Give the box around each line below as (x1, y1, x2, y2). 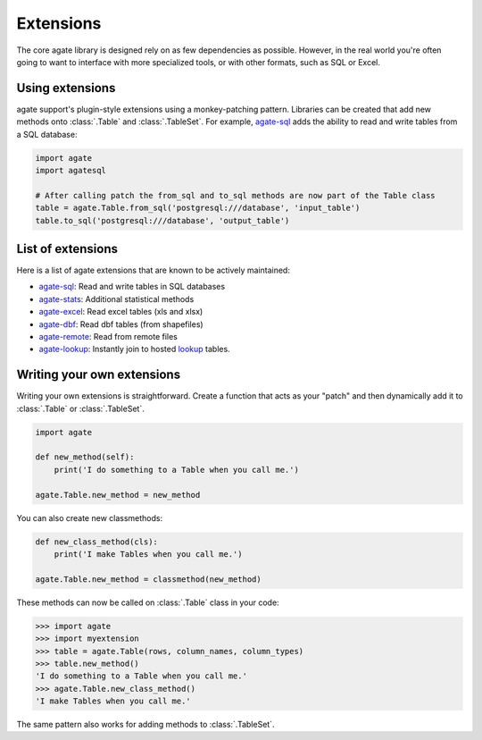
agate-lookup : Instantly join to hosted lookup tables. (38, 344, 231, 355)
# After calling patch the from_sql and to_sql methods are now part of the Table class (35, 190, 436, 200)
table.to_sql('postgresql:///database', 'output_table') (35, 215, 290, 225)
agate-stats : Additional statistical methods (38, 293, 195, 304)
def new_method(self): (35, 452, 135, 462)
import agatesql (35, 165, 107, 175)
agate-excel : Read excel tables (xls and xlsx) (38, 307, 204, 317)
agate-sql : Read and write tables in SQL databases (38, 282, 226, 292)
